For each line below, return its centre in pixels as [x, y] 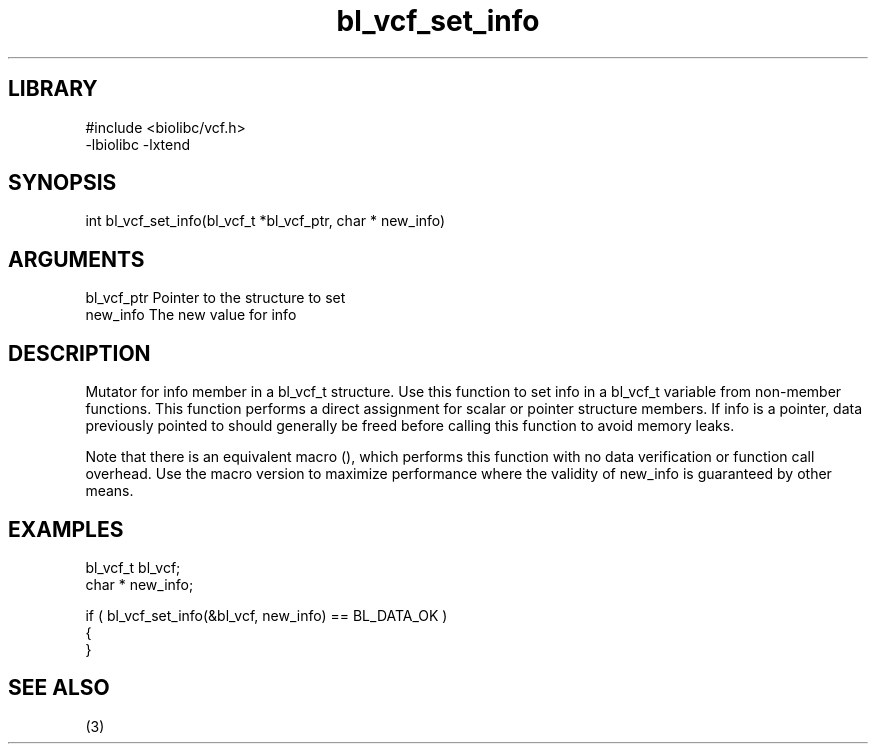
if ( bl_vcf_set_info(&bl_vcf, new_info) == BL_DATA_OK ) [266, 615]
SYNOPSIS [62, 183]
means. [109, 491]
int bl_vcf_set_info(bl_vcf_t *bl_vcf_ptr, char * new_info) [265, 221]
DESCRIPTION [79, 353]
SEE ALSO [59, 688]
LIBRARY [53, 89]
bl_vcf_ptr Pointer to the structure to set [215, 298]
